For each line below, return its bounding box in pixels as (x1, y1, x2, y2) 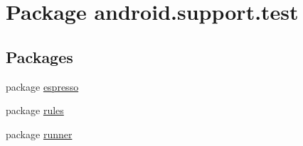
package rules (6, 103, 64, 118)
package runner (6, 126, 73, 141)
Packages (6, 45, 73, 67)
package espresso (6, 79, 79, 94)
